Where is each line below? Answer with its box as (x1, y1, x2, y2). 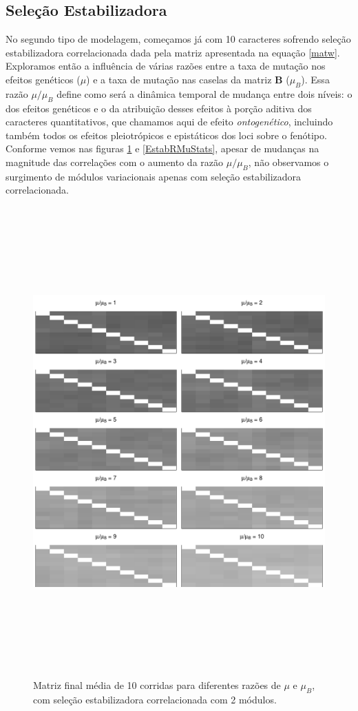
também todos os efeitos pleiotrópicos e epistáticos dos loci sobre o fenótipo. (6, 127, 327, 142)
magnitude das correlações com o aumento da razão (6, 154, 224, 169)
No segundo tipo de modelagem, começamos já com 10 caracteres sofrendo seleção (6, 32, 351, 46)
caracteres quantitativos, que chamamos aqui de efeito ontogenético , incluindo (6, 114, 333, 129)
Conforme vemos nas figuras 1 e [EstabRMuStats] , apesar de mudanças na (6, 141, 319, 156)
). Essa (301, 72, 330, 86)
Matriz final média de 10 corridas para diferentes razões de (33, 677, 281, 692)
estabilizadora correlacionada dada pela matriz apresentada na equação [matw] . (6, 45, 340, 59)
